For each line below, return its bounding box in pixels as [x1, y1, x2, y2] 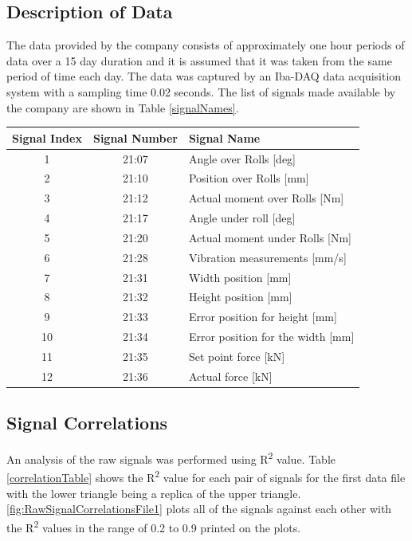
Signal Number [92, 129, 178, 146]
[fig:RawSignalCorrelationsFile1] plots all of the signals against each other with [6, 500, 392, 517]
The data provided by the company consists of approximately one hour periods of [6, 37, 405, 53]
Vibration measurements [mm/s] [188, 249, 347, 265]
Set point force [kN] [188, 347, 285, 364]
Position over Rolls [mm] [188, 170, 309, 186]
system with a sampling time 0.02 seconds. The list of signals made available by [6, 83, 396, 100]
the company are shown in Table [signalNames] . [6, 99, 239, 116]
